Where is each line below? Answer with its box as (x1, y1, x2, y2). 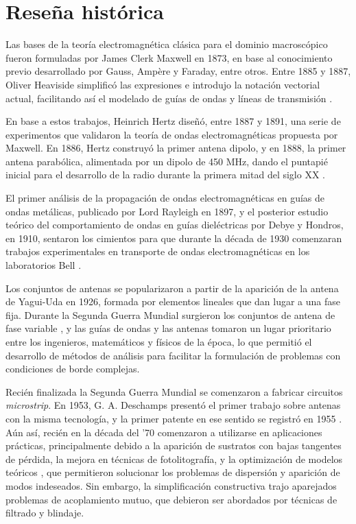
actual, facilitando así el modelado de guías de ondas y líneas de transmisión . (5, 91, 333, 105)
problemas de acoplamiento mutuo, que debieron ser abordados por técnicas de (5, 492, 337, 506)
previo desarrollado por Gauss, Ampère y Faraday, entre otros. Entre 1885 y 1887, (5, 64, 351, 78)
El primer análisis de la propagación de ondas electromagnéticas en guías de (5, 191, 325, 205)
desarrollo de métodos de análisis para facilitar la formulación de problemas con (5, 348, 341, 362)
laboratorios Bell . (5, 258, 82, 272)
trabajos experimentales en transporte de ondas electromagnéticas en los (5, 244, 310, 259)
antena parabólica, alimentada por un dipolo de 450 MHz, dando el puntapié (5, 154, 328, 168)
